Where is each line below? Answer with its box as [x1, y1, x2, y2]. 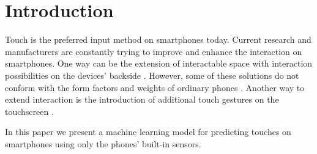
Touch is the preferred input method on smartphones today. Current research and [5, 33, 311, 46]
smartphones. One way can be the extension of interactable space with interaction [5, 57, 313, 70]
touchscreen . [5, 105, 54, 117]
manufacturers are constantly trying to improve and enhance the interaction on [5, 45, 302, 57]
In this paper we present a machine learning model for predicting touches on [5, 125, 291, 138]
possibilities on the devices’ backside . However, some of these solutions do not [5, 68, 299, 81]
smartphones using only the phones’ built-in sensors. [5, 137, 201, 150]
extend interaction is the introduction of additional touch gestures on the [5, 93, 279, 106]
